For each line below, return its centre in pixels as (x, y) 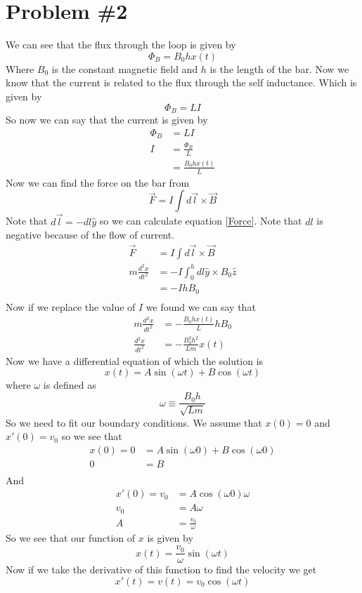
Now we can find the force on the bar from (98, 182)
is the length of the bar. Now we (279, 68)
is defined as (70, 385)
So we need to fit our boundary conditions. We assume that (134, 422)
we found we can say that (201, 306)
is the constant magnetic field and (125, 68)
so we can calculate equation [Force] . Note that (201, 221)
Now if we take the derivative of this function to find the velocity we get (161, 569)
